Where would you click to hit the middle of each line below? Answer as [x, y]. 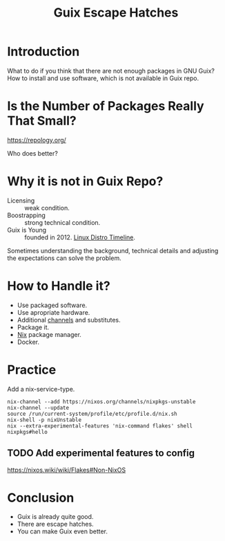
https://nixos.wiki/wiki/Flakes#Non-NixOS [67, 470]
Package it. [33, 327]
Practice [32, 370]
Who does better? [33, 153]
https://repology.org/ [37, 140]
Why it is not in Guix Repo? [85, 182]
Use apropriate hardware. [53, 312]
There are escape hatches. [56, 524]
